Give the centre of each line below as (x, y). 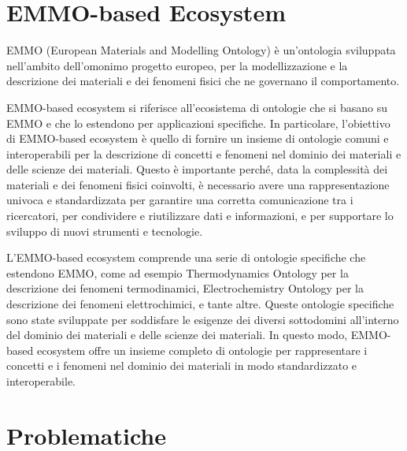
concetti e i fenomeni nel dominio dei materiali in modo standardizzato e (182, 365)
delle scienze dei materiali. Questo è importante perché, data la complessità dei (197, 169)
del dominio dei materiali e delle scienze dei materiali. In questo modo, (177, 335)
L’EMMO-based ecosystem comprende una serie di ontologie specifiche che (186, 257)
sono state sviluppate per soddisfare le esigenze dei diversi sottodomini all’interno (203, 319)
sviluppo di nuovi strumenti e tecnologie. (105, 231)
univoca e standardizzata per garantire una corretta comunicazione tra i (180, 200)
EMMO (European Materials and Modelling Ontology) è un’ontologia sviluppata (201, 50)
